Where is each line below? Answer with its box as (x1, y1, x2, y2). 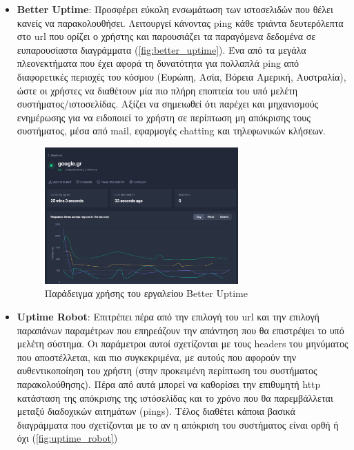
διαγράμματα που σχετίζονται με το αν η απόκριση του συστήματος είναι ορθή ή (17, 417, 339, 431)
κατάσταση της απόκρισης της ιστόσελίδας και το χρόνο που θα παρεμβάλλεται (17, 390, 333, 405)
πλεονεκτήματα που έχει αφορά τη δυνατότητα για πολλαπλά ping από (17, 56, 299, 70)
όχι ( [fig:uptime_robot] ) (17, 431, 118, 445)
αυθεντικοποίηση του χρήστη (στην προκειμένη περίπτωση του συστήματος (17, 363, 317, 378)
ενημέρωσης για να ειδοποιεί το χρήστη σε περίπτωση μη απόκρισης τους (17, 110, 311, 124)
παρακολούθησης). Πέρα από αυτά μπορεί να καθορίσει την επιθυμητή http (17, 377, 321, 391)
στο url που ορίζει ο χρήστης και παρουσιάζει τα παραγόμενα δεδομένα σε (17, 29, 316, 43)
